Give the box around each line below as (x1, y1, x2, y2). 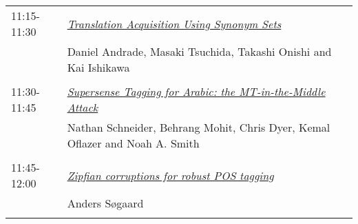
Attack (67, 99, 98, 115)
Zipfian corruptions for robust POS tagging (67, 167, 274, 183)
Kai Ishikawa (67, 59, 130, 75)
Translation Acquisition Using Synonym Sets (67, 15, 282, 32)
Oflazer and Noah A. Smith (67, 135, 200, 151)
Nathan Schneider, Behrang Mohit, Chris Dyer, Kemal (67, 119, 330, 135)
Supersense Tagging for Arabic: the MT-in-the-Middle (67, 83, 326, 99)
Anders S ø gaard (67, 195, 144, 211)
